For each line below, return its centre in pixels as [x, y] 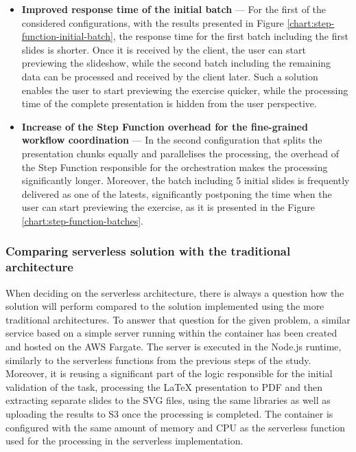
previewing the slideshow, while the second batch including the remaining [176, 63]
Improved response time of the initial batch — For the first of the [174, 9]
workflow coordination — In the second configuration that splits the [172, 140]
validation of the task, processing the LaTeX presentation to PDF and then [164, 386]
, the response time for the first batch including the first [230, 36]
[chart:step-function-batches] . [82, 220]
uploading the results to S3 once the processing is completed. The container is [169, 413]
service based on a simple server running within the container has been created [171, 333]
